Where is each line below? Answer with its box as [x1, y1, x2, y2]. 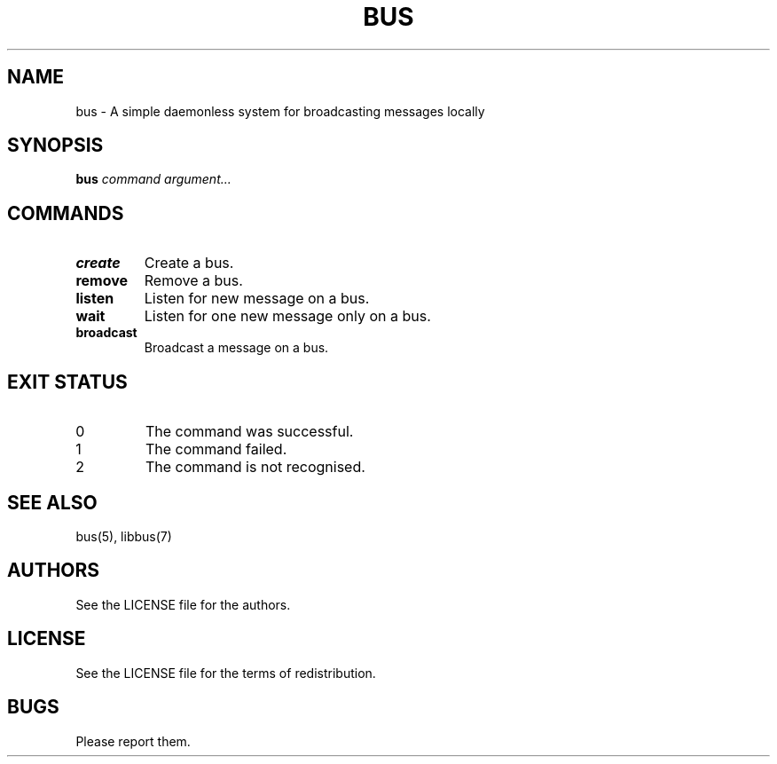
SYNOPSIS [7, 134, 104, 157]
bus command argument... [75, 171, 232, 187]
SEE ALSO [7, 491, 98, 514]
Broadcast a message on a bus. [144, 340, 329, 356]
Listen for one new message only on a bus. [144, 307, 431, 326]
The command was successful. [145, 422, 354, 441]
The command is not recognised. [145, 458, 365, 477]
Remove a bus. [144, 272, 243, 290]
